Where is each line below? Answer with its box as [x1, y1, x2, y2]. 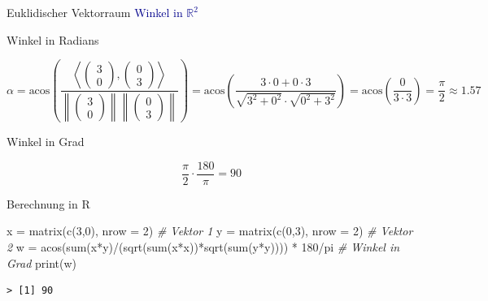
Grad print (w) [7, 254, 77, 271]
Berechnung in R [7, 195, 90, 212]
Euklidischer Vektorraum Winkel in [7, 4, 183, 20]
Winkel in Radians [7, 31, 99, 48]
